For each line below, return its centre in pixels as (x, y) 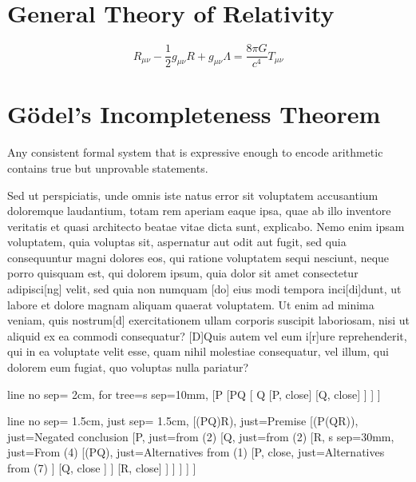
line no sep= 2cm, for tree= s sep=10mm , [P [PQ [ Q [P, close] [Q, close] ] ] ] (194, 394)
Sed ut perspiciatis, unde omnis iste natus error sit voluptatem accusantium (193, 195)
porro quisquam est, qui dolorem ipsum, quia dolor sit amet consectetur (183, 273)
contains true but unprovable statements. (108, 167)
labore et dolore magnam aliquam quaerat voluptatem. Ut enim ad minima (191, 304)
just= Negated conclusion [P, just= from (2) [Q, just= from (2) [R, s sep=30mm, (201, 436)
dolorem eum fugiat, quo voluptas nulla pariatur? (128, 367)
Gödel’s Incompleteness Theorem (194, 114)
